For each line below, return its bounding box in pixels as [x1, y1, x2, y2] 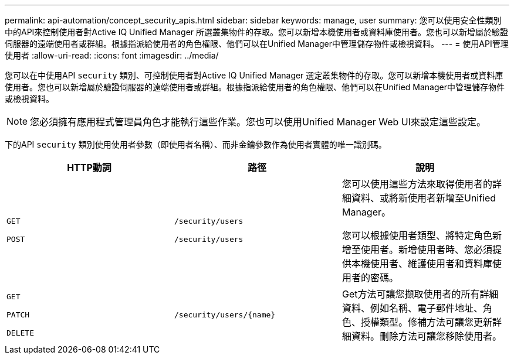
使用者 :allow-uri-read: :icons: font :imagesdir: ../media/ [5, 50, 219, 60]
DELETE [6, 328, 34, 337]
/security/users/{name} [174, 310, 276, 319]
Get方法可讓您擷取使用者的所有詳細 [341, 288, 499, 300]
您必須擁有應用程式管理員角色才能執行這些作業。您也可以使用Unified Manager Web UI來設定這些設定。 [30, 116, 486, 128]
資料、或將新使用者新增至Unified [351, 192, 496, 204]
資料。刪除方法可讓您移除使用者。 [351, 330, 502, 342]
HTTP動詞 [67, 162, 111, 173]
